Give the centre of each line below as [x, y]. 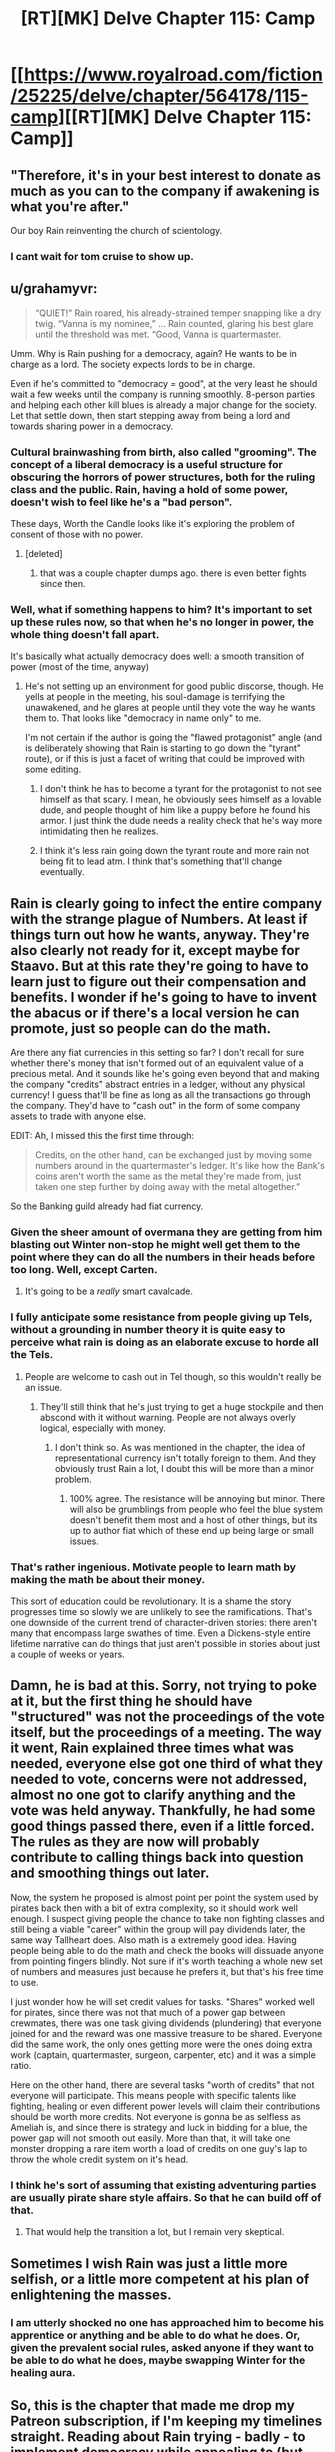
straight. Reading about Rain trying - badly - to [158, 2436]
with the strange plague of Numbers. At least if [159, 918]
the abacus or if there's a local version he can [155, 1012]
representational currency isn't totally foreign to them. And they [185, 1458]
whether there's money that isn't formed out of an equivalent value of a [157, 1063]
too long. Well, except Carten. [84, 1270]
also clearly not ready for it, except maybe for [155, 950]
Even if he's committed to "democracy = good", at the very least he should [164, 383]
